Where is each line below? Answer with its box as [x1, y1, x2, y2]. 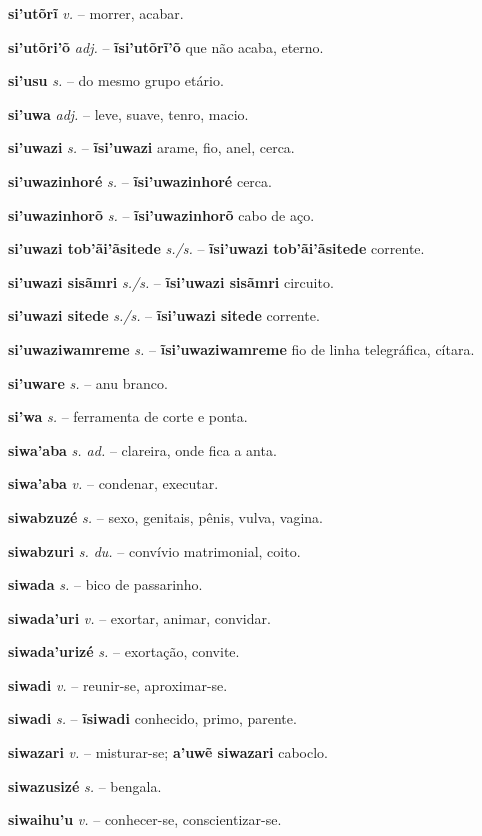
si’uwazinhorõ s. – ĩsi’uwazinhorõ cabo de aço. [8, 204, 315, 225]
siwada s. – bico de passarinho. [8, 574, 203, 595]
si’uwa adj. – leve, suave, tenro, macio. [8, 103, 249, 124]
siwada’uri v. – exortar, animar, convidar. [8, 607, 271, 628]
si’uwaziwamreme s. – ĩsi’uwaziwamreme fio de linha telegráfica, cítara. [8, 338, 475, 359]
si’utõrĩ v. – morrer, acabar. [8, 3, 184, 23]
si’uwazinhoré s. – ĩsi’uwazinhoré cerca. [8, 170, 272, 191]
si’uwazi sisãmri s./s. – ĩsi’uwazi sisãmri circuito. [8, 271, 334, 292]
